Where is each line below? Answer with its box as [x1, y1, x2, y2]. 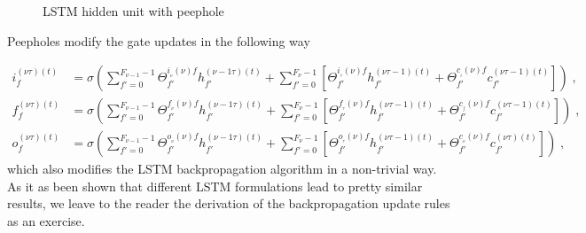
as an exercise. [7, 212, 85, 230]
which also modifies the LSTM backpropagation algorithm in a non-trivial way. [7, 159, 437, 178]
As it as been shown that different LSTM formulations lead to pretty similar [7, 176, 423, 195]
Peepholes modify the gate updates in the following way [7, 31, 310, 50]
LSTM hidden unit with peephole [43, 2, 224, 19]
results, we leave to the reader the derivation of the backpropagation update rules [7, 194, 450, 213]
